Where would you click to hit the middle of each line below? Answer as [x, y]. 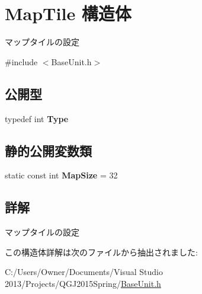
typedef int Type [37, 118]
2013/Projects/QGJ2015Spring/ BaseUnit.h [83, 283]
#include [21, 61]
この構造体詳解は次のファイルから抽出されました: [101, 252]
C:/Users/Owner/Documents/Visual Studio [84, 272]
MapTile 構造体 [68, 13]
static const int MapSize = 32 [61, 175]
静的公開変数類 [48, 150]
